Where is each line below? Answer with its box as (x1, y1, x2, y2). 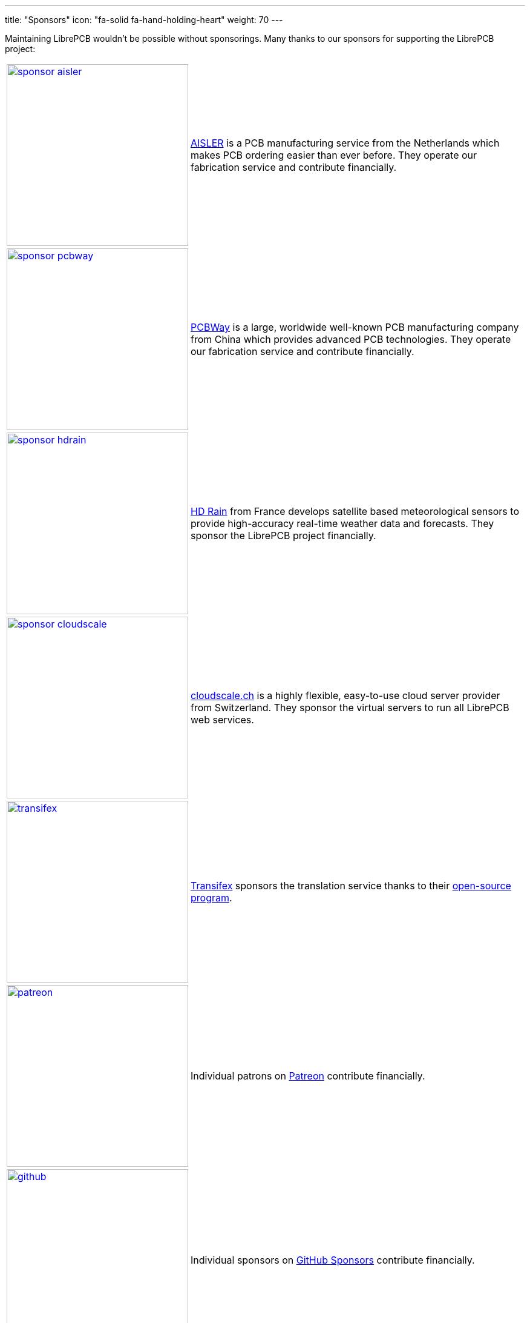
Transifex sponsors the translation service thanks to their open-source (191, 880, 511, 892)
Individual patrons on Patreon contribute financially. (191, 1070, 425, 1082)
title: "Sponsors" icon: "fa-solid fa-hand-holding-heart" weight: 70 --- (5, 15, 283, 25)
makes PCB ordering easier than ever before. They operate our (191, 149, 477, 161)
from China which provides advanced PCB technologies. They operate (191, 333, 511, 345)
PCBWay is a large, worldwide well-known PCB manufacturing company (191, 321, 519, 333)
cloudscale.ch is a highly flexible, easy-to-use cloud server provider (191, 689, 500, 701)
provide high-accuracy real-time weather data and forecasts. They (191, 517, 494, 529)
